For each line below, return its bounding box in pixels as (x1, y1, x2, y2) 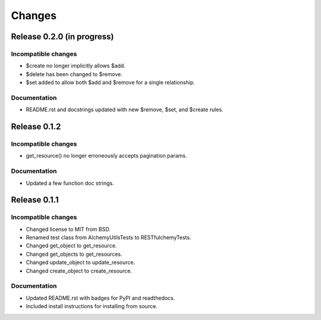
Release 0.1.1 (11, 195, 59, 205)
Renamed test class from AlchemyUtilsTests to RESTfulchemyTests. (26, 234, 191, 241)
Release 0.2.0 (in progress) (11, 32, 114, 42)
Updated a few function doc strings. (26, 179, 114, 187)
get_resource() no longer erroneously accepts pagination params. (26, 152, 187, 159)
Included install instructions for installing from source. (26, 303, 158, 310)
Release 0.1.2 (11, 122, 61, 132)
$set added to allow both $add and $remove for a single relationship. (26, 79, 196, 86)
